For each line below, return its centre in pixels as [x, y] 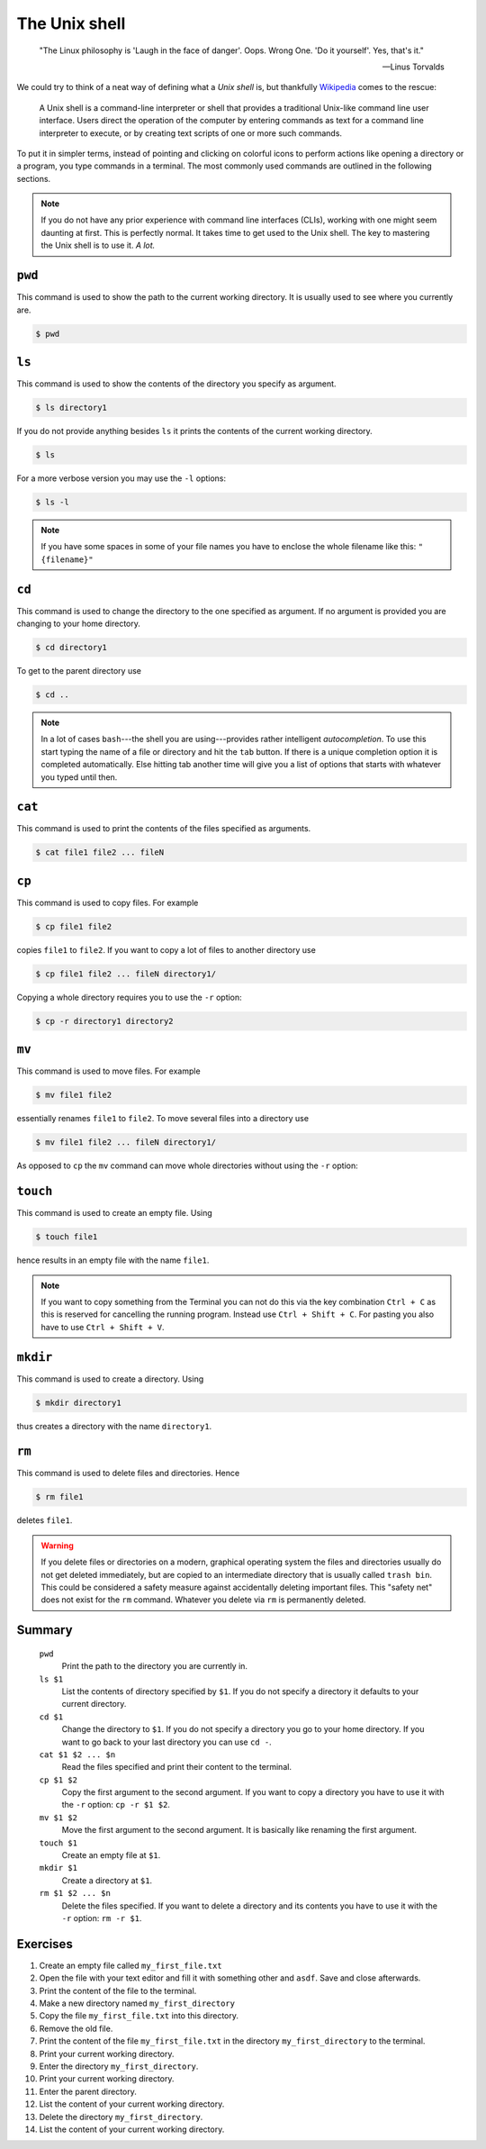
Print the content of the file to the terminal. [118, 1990]
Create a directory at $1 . [107, 1880]
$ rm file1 [59, 1497]
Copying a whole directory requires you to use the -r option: [129, 997]
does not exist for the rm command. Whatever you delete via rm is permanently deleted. [203, 1600]
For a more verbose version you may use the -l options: [121, 478]
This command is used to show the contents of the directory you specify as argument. [176, 384]
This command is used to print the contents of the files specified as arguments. [164, 829]
